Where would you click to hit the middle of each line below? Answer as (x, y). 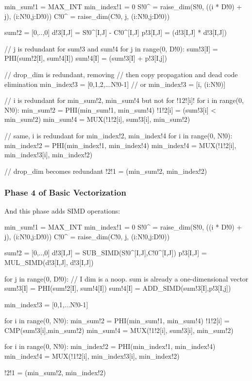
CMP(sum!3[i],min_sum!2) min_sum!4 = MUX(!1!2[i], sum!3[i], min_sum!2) (119, 330)
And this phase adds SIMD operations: (62, 210)
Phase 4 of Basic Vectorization (65, 192)
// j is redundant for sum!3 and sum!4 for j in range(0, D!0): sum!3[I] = (111, 48)
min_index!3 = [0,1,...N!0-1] (46, 304)
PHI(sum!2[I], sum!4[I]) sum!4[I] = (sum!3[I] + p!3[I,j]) (86, 58)
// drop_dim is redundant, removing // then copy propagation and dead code (121, 74)
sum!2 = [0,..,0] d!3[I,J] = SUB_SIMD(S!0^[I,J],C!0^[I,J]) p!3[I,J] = (106, 253)
